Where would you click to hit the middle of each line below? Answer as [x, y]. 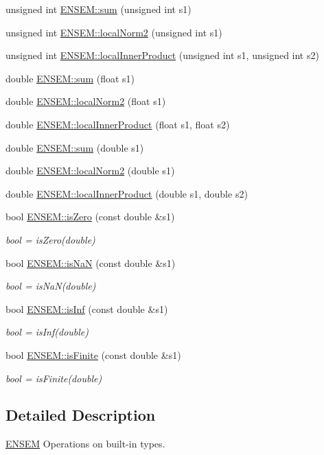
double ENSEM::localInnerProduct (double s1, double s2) [127, 193]
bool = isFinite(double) [54, 378]
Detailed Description [81, 415]
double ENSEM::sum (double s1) [75, 147]
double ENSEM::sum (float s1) [70, 78]
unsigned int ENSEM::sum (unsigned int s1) [99, 9]
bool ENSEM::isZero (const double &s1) [90, 217]
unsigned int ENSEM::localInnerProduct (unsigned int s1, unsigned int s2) [162, 55]
